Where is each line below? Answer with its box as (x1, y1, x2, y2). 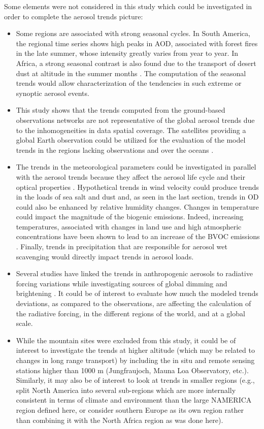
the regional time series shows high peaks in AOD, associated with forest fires (16, 38, 258, 48)
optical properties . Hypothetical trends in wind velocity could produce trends (16, 181, 259, 192)
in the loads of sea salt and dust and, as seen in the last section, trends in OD (16, 191, 259, 202)
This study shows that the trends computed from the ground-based (16, 105, 225, 115)
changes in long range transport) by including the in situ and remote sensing (16, 355, 255, 365)
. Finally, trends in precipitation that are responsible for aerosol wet (16, 241, 227, 252)
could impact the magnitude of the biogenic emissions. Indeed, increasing (16, 211, 244, 222)
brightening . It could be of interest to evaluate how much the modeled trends (16, 288, 258, 299)
